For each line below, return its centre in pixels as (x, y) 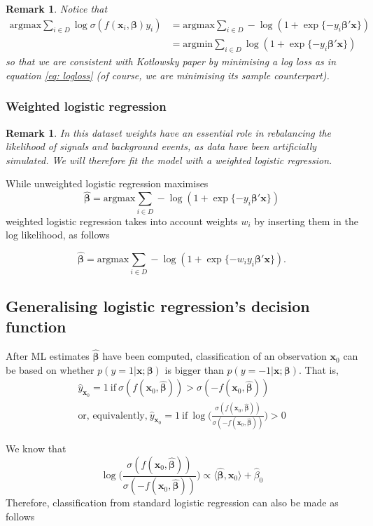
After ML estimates (48, 356)
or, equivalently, (113, 416)
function (36, 326)
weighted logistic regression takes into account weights (122, 221)
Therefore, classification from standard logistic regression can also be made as (172, 503)
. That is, (319, 369)
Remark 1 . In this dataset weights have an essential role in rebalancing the (168, 132)
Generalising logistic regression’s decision (158, 305)
